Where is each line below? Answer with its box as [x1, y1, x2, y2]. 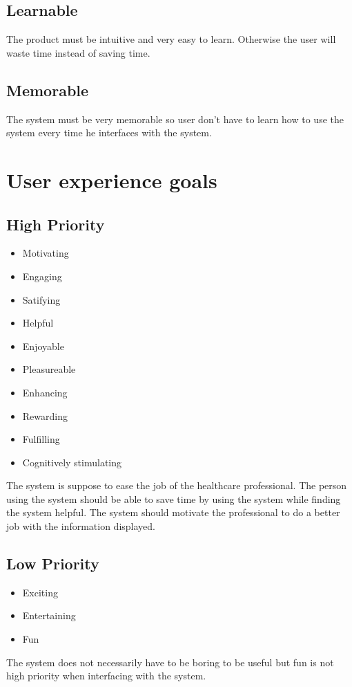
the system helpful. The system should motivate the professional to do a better [6, 505, 340, 520]
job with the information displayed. [6, 519, 155, 533]
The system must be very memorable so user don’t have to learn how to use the [6, 111, 344, 126]
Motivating [22, 246, 69, 260]
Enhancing [22, 385, 68, 399]
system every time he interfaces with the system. [6, 125, 212, 140]
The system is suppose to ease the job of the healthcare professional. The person [6, 478, 347, 493]
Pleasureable [22, 362, 76, 376]
